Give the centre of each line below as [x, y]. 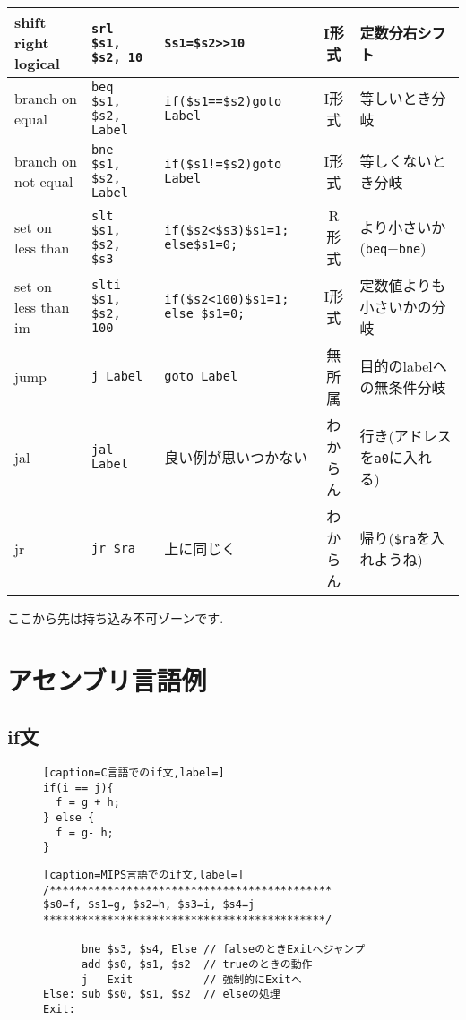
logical [37, 63]
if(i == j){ [78, 788]
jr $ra [113, 548]
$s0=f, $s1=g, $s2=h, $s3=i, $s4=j [149, 905]
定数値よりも [403, 285]
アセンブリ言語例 [107, 679]
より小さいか [403, 227]
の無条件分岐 [403, 387]
